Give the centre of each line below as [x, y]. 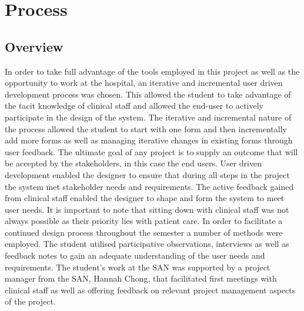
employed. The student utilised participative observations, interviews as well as [147, 244]
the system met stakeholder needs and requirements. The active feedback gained [149, 186]
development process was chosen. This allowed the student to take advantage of [148, 94]
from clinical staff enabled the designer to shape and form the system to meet [145, 198]
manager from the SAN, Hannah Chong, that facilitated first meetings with [141, 278]
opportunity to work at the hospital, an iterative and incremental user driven [144, 83]
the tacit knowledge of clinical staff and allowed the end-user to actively [134, 106]
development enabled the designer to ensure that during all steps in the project [147, 174]
